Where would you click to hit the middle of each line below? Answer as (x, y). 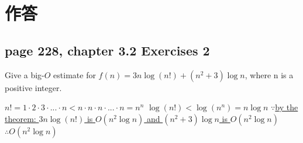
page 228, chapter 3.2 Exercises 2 (107, 50)
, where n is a (269, 74)
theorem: (20, 118)
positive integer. (33, 87)
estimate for (75, 74)
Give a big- (25, 74)
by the (287, 107)
